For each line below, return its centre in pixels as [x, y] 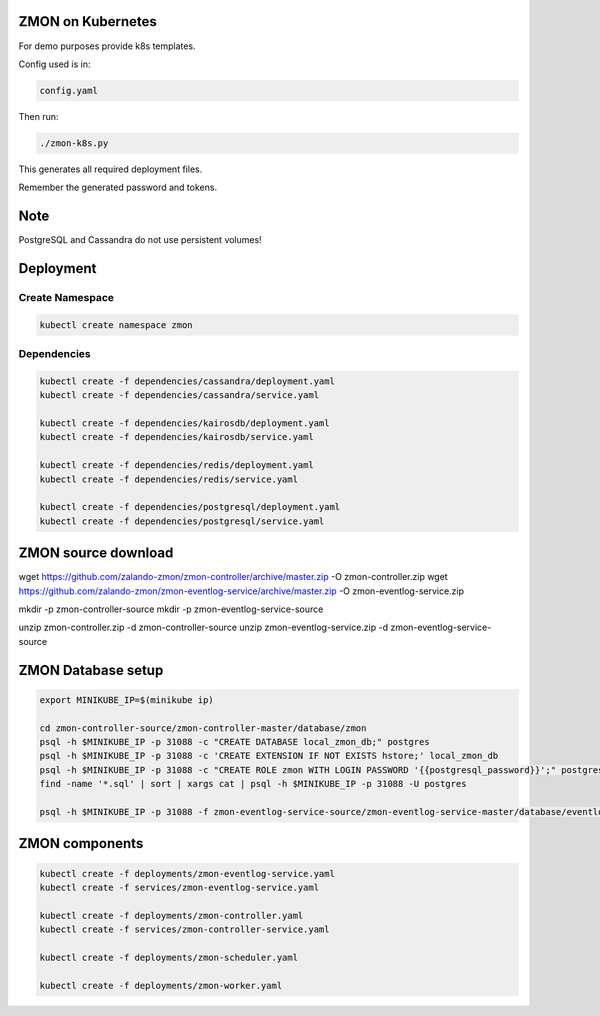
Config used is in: [54, 64]
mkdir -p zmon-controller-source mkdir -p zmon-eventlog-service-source [171, 609]
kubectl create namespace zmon [116, 324]
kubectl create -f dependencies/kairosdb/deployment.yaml [184, 423]
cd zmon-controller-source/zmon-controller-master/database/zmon [203, 728]
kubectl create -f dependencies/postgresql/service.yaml [182, 521]
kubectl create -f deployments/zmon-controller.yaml [171, 915]
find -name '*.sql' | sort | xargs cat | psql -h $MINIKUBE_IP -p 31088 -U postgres [253, 784]
